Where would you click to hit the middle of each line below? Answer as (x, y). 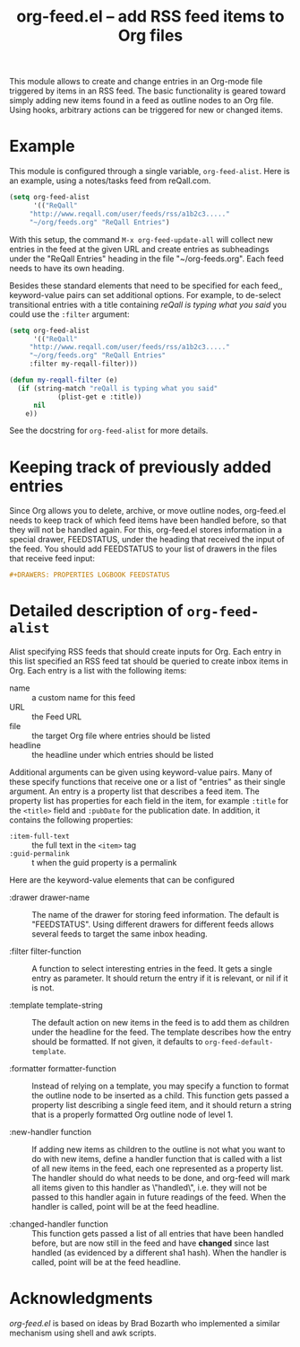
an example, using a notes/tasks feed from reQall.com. (110, 180)
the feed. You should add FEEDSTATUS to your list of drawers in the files (143, 549)
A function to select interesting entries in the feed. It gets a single (152, 969)
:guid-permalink (39, 854)
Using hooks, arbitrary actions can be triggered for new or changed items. (146, 110)
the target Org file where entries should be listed (121, 736)
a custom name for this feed (84, 698)
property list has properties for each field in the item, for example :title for (149, 801)
